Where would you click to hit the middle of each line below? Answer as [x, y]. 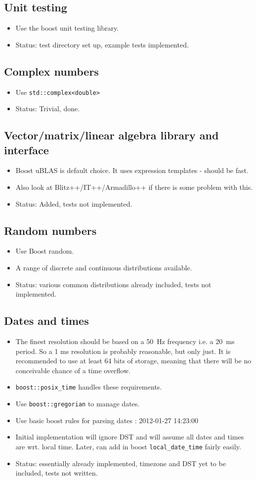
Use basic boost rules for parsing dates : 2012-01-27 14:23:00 [107, 420]
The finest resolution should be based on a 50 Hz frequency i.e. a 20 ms [125, 341]
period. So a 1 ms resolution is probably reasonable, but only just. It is [123, 351]
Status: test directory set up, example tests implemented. [102, 44]
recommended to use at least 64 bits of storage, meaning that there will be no [133, 361]
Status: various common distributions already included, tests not [113, 284]
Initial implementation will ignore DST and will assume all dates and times [130, 437]
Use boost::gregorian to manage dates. [78, 404]
